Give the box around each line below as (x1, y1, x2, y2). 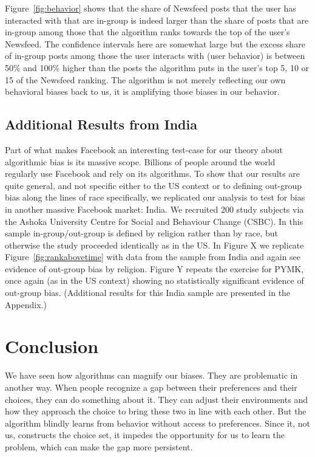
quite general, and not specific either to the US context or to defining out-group (5, 179, 302, 191)
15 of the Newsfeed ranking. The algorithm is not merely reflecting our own (5, 73, 286, 86)
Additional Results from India (5, 115, 197, 134)
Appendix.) (5, 298, 47, 311)
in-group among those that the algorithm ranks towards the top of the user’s (5, 26, 290, 38)
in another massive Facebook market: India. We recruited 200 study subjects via (5, 202, 304, 215)
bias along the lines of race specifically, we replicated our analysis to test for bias (5, 191, 305, 204)
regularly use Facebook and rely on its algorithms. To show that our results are (5, 167, 300, 180)
